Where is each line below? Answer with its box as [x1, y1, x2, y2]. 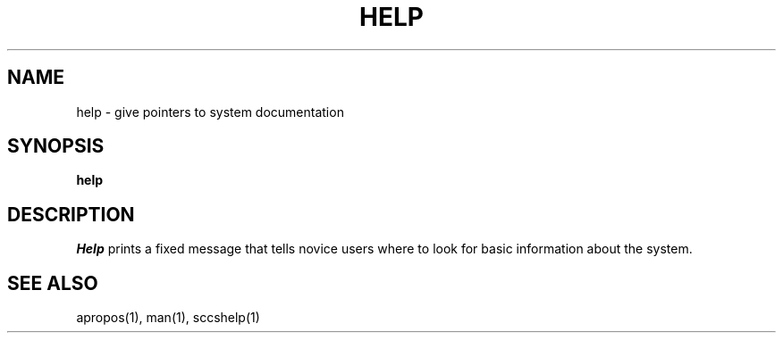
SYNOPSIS [7, 135, 105, 158]
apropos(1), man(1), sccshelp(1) [76, 310, 260, 326]
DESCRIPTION [7, 203, 135, 226]
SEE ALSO [7, 271, 98, 294]
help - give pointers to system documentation [76, 104, 344, 120]
